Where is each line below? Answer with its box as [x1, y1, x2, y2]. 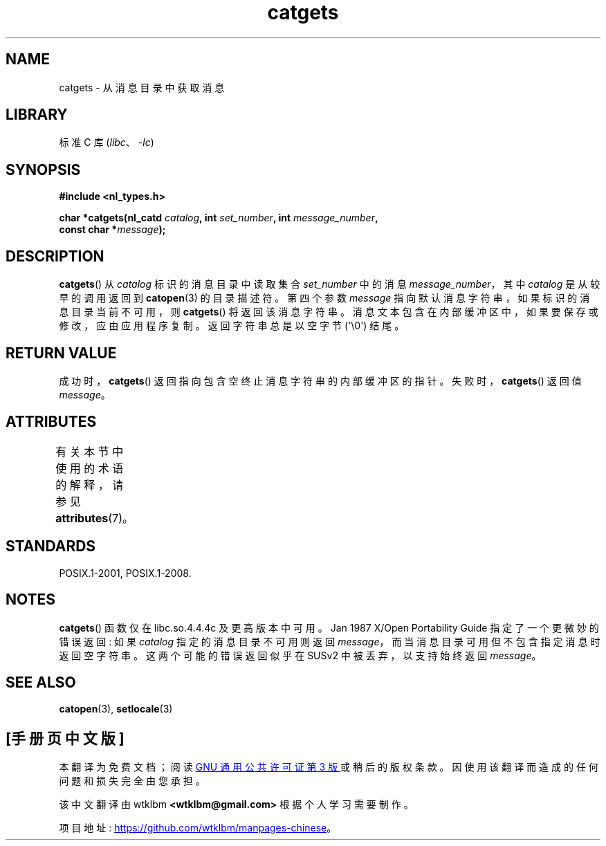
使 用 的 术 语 [55, 461, 124, 475]
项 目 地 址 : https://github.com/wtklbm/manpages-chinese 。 [59, 822, 337, 834]
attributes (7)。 [55, 511, 134, 525]
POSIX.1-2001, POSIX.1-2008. [59, 567, 192, 579]
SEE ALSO [6, 673, 76, 691]
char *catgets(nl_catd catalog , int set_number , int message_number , [59, 212, 378, 224]
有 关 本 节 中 [55, 444, 124, 459]
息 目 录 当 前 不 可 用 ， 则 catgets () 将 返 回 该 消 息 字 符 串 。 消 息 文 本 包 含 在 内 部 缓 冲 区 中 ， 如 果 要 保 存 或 [59, 306, 598, 318]
